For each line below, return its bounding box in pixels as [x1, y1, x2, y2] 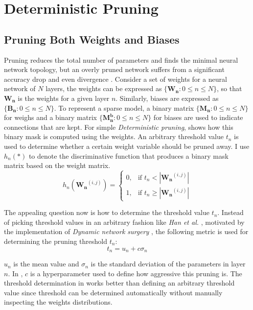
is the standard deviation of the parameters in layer [91, 259, 246, 269]
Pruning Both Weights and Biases [4, 31, 180, 47]
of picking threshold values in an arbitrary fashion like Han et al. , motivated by [4, 216, 245, 227]
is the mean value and [13, 259, 79, 269]
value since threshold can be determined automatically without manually [4, 287, 223, 297]
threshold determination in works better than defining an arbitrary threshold [4, 278, 235, 288]
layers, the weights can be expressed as [46, 83, 162, 94]
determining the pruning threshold [4, 236, 108, 246]
